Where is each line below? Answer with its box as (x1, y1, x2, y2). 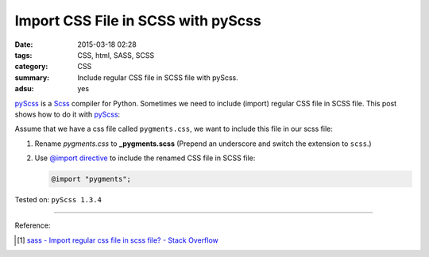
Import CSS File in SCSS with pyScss (14, 12, 261, 29)
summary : (14, 72, 50, 82)
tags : (14, 50, 33, 59)
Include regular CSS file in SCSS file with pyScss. (77, 72, 238, 82)
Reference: (14, 221, 51, 230)
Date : (14, 40, 33, 49)
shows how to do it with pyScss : (14, 109, 121, 119)
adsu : (14, 84, 35, 94)
